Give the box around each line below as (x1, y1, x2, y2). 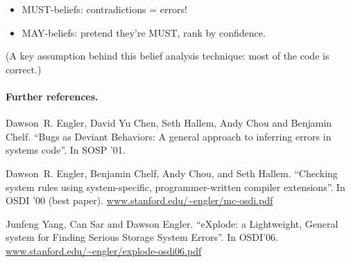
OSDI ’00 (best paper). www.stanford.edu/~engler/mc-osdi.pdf (6, 193, 273, 208)
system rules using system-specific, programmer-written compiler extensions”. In (6, 179, 345, 194)
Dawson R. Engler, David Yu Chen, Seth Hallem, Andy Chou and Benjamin (6, 116, 332, 130)
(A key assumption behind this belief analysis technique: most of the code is (6, 48, 329, 63)
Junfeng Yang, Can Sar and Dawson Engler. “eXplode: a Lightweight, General (6, 216, 339, 230)
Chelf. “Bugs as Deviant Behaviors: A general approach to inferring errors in (6, 129, 332, 143)
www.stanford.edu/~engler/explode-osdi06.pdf (6, 243, 202, 257)
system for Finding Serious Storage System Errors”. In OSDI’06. (6, 230, 278, 244)
